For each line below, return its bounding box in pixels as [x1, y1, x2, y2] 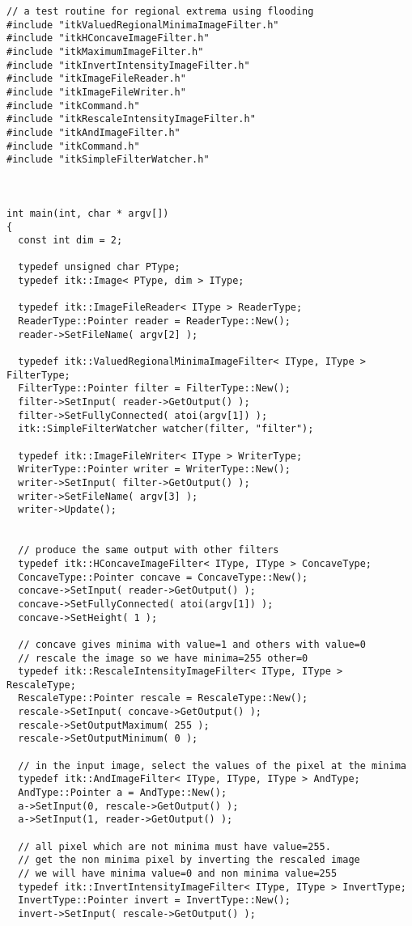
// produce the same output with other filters [18, 544, 279, 556]
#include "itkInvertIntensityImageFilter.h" [6, 59, 250, 71]
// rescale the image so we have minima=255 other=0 [18, 652, 308, 664]
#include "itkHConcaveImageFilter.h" [6, 32, 210, 44]
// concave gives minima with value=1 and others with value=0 [18, 638, 366, 650]
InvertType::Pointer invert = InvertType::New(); [18, 894, 291, 907]
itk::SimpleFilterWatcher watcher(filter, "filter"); [18, 423, 314, 435]
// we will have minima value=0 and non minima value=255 [18, 868, 338, 879]
